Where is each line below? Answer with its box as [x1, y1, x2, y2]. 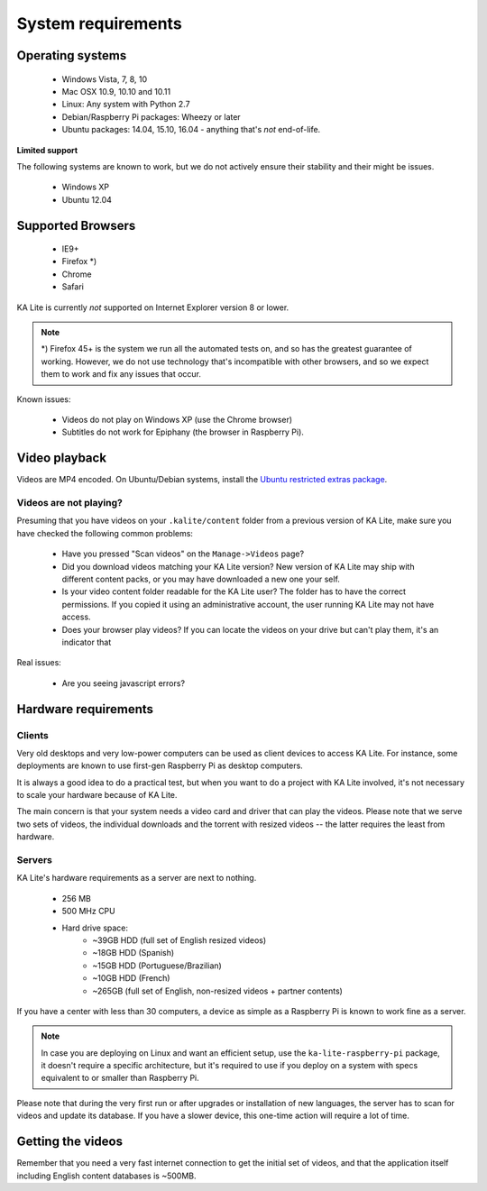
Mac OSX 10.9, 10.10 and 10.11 [61, 86, 171, 96]
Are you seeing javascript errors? [61, 677, 185, 689]
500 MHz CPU [61, 906, 116, 917]
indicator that [61, 637, 112, 647]
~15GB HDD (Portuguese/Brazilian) [92, 960, 223, 971]
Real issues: [16, 657, 62, 668]
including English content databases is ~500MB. [16, 1170, 197, 1181]
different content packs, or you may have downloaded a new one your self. [61, 573, 340, 584]
